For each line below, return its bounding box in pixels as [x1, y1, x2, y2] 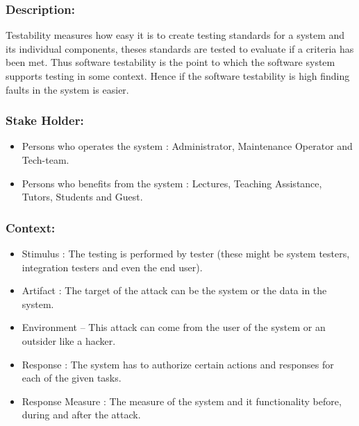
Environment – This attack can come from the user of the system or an [22, 320, 326, 334]
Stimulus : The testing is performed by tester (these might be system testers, [22, 246, 350, 260]
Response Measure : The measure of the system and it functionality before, [22, 393, 342, 408]
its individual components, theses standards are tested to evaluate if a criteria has [6, 41, 354, 56]
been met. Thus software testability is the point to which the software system [6, 55, 335, 69]
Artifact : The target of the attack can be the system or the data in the [22, 283, 327, 298]
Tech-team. [22, 153, 69, 167]
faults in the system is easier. [6, 82, 129, 96]
